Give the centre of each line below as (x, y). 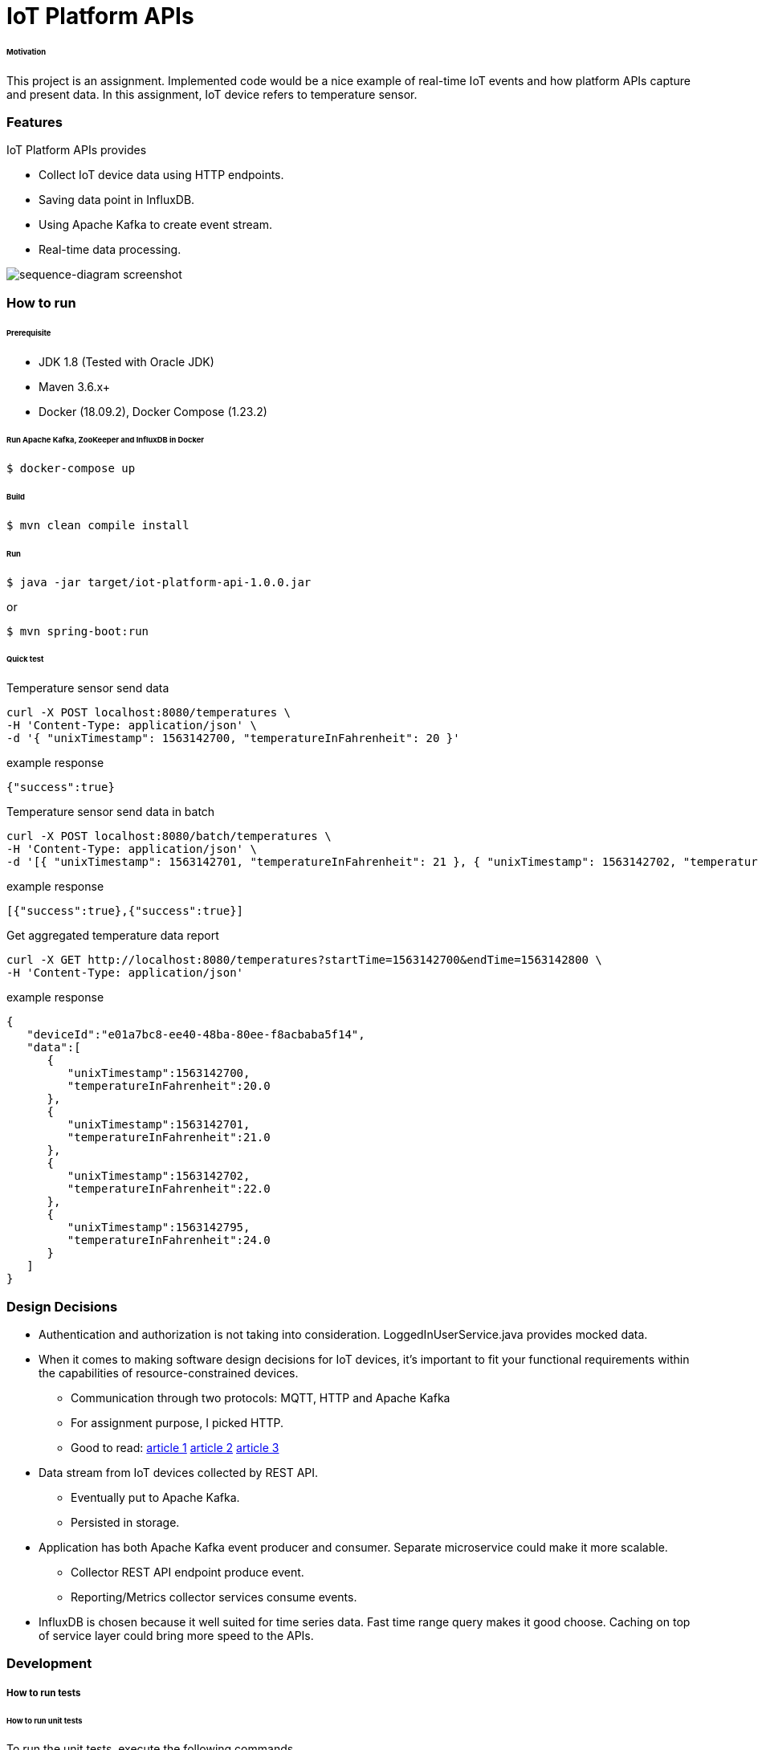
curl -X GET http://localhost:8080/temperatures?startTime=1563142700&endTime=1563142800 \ (304, 960)
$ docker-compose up (71, 469)
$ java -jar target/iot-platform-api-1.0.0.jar (159, 582)
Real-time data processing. (110, 250)
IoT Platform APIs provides (77, 150)
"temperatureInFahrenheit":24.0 (169, 1240)
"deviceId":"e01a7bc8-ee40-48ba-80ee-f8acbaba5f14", (196, 1035)
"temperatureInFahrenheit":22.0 (169, 1189)
